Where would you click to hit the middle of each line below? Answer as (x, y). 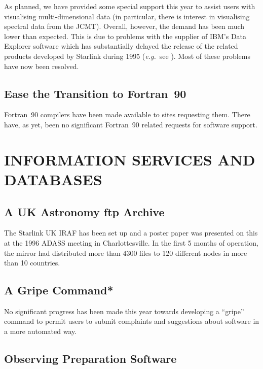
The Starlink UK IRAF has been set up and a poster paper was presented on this (131, 233)
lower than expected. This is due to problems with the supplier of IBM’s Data (125, 36)
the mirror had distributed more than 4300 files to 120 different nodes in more (126, 253)
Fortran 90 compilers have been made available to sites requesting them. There (127, 114)
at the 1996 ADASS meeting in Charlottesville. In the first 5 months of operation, (131, 242)
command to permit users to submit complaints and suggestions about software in (132, 321)
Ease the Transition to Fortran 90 (95, 93)
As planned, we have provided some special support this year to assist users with (130, 6)
